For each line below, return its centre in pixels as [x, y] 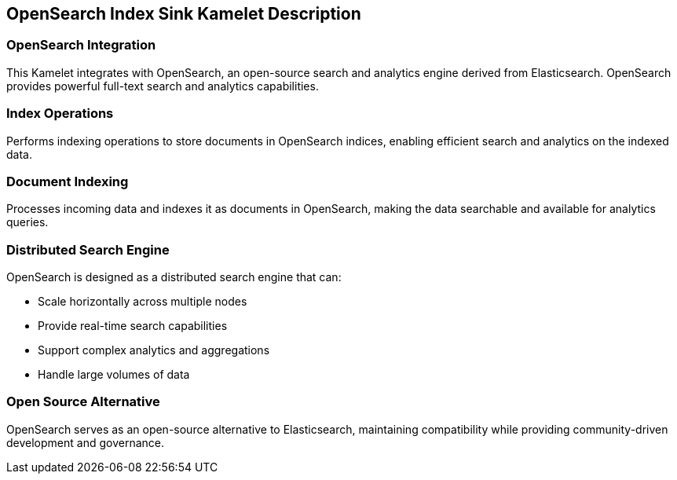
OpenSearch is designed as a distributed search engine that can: [174, 277]
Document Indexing [68, 181]
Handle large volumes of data [114, 375]
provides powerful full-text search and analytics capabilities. [163, 86]
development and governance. [85, 442]
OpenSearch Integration [81, 45]
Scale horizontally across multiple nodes [143, 302]
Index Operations [60, 114]
